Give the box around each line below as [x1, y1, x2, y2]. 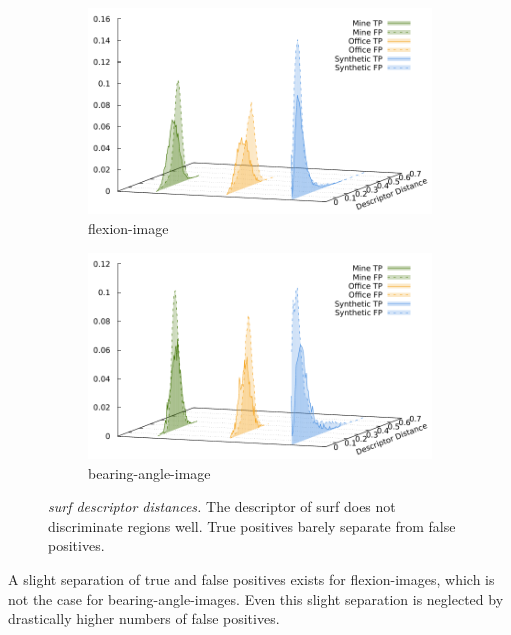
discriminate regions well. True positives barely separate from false [48, 515, 456, 536]
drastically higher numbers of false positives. [8, 608, 280, 629]
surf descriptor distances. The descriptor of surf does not [48, 496, 396, 517]
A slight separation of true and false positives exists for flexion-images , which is [8, 568, 495, 589]
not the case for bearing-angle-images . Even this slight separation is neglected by [8, 588, 504, 609]
